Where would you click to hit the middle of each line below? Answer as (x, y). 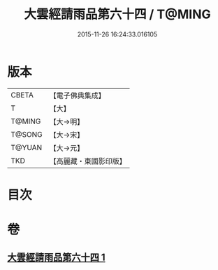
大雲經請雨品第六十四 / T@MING (117, 14)
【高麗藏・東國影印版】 (88, 161)
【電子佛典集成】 (78, 95)
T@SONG (27, 134)
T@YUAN (27, 147)
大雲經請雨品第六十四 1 (57, 258)
